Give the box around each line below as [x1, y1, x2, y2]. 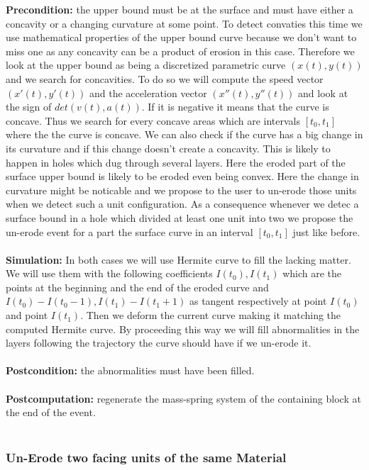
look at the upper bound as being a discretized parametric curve [6, 57, 286, 72]
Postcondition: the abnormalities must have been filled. [6, 363, 255, 378]
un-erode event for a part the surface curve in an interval [6, 224, 253, 239]
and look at [298, 85, 348, 100]
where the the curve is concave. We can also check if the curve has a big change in [6, 127, 363, 142]
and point [6, 308, 48, 323]
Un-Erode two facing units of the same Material [6, 449, 287, 466]
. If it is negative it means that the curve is [141, 99, 329, 114]
